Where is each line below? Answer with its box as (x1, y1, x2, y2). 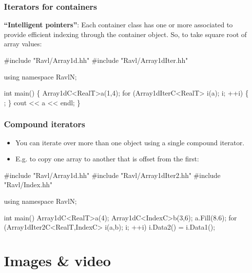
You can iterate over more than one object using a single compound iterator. (15, 137, 245, 147)
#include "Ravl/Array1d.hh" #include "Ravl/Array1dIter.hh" (4, 55, 188, 65)
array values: (4, 39, 42, 49)
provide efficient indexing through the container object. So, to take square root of (4, 29, 247, 39)
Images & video (4, 250, 111, 270)
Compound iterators (4, 118, 85, 130)
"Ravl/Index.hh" (4, 179, 53, 190)
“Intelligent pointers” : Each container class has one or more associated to (4, 19, 233, 30)
